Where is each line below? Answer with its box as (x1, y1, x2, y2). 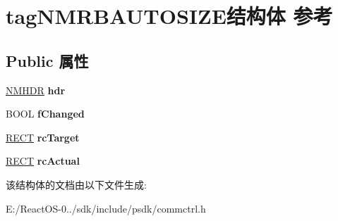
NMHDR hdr (6, 82, 66, 97)
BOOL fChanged (6, 106, 85, 121)
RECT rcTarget (6, 130, 80, 144)
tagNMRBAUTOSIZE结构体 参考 (6, 1, 333, 30)
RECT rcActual (6, 153, 80, 168)
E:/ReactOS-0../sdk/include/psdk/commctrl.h (6, 201, 206, 215)
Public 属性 (6, 49, 89, 71)
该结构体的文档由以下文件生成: (6, 177, 147, 191)
